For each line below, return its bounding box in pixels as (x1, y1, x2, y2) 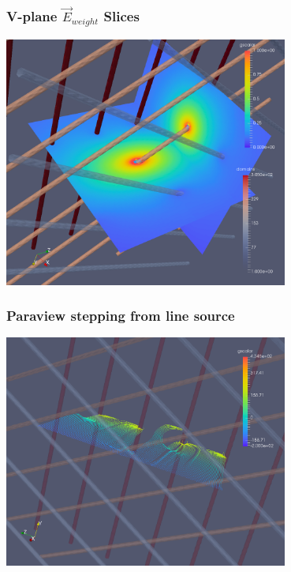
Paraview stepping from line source (6, 306, 235, 326)
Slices (103, 6, 140, 25)
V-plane (6, 6, 58, 25)
